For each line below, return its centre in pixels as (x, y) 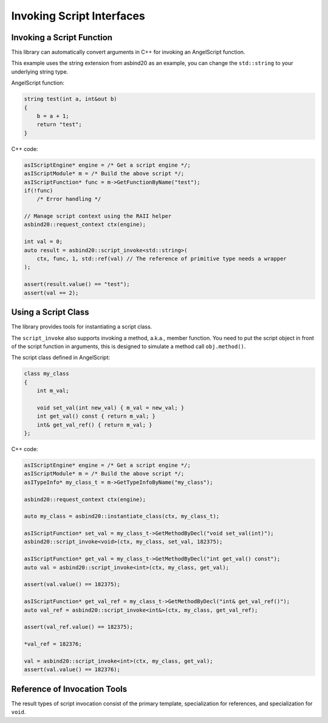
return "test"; (59, 124)
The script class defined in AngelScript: (61, 358)
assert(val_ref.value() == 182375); (79, 627)
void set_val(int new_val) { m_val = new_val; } (111, 407)
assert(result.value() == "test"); (77, 284)
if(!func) (39, 190)
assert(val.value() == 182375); (72, 585)
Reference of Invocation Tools (69, 689)
